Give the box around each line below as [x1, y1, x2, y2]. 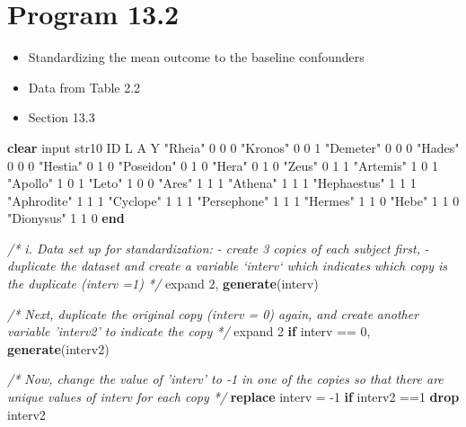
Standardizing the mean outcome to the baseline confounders [28, 48, 365, 67]
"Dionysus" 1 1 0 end [7, 209, 125, 227]
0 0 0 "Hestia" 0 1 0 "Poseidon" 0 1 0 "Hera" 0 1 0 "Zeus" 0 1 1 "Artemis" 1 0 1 [7, 156, 438, 174]
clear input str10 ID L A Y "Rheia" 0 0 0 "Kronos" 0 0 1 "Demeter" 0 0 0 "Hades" [7, 138, 460, 156]
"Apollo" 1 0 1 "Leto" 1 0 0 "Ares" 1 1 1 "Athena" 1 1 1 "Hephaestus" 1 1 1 [7, 173, 417, 192]
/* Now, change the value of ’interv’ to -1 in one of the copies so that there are [7, 369, 444, 388]
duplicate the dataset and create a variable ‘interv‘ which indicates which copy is [7, 256, 448, 275]
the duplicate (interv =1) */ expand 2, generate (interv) [7, 274, 319, 293]
